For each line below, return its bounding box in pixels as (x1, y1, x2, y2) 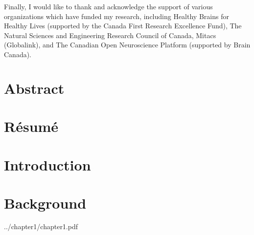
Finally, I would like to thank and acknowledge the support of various (4, 1, 213, 11)
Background (4, 192, 87, 213)
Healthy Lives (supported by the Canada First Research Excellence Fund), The (4, 21, 242, 31)
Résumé (4, 116, 59, 136)
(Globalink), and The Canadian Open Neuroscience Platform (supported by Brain (4, 40, 251, 50)
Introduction (4, 154, 91, 174)
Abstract (4, 78, 65, 98)
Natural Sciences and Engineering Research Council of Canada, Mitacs (4, 30, 216, 40)
